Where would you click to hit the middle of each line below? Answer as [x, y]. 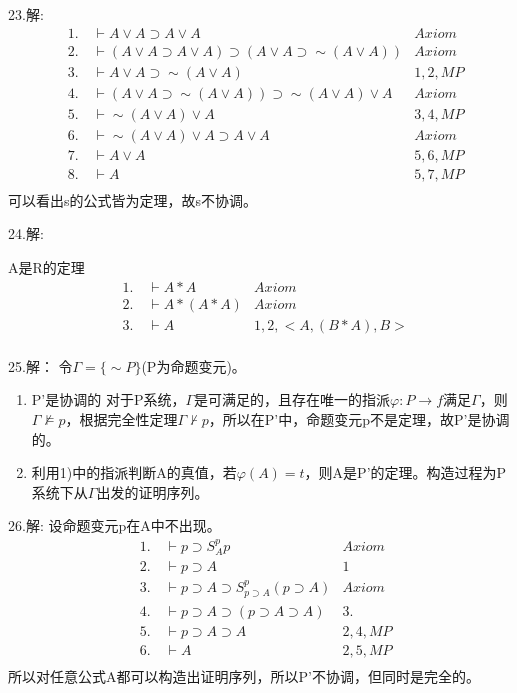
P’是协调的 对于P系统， [108, 399]
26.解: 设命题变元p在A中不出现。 [114, 525]
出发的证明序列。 [152, 491]
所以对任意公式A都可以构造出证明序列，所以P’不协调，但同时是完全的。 [244, 675]
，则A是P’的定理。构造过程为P [405, 472]
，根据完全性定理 [121, 418]
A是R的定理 [46, 267]
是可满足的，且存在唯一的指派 [292, 399]
